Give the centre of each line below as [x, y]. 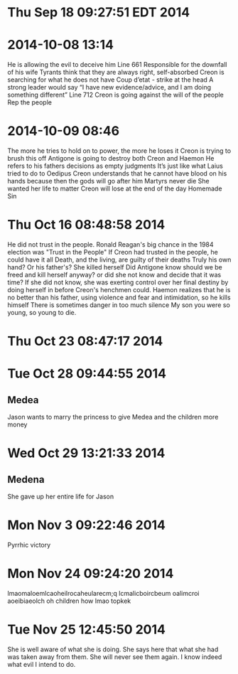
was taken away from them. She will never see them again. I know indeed [115, 657]
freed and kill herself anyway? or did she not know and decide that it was [114, 275]
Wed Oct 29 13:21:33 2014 [86, 453]
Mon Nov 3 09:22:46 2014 [86, 525]
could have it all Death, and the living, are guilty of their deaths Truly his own [119, 260]
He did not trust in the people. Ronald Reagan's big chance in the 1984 [111, 245]
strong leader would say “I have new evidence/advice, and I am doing [109, 87]
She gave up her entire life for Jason [61, 497]
